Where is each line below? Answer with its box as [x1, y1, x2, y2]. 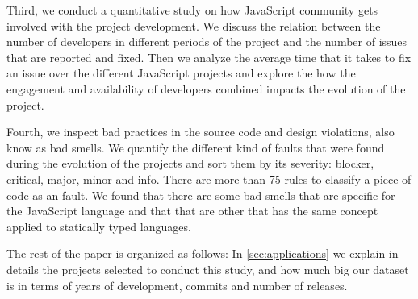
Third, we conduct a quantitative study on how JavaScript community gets [6, 2, 378, 18]
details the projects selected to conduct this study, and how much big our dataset [6, 260, 409, 277]
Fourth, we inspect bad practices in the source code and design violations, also [6, 123, 395, 140]
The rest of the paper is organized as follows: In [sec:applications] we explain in [6, 245, 399, 262]
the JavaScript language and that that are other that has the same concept [6, 202, 378, 219]
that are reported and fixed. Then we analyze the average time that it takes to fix [6, 48, 412, 65]
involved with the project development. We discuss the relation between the [6, 17, 381, 34]
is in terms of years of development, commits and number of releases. [6, 276, 348, 293]
